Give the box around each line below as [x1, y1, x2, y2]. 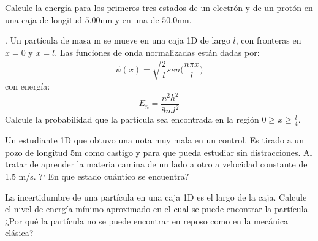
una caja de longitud [5, 13, 83, 26]
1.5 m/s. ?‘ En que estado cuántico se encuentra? [5, 170, 189, 183]
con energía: [5, 79, 50, 92]
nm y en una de [100, 13, 159, 26]
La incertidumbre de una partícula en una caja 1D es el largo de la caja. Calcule [5, 190, 307, 203]
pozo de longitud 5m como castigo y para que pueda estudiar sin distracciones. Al [5, 145, 312, 158]
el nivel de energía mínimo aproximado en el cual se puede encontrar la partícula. [5, 202, 311, 215]
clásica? [5, 226, 34, 239]
